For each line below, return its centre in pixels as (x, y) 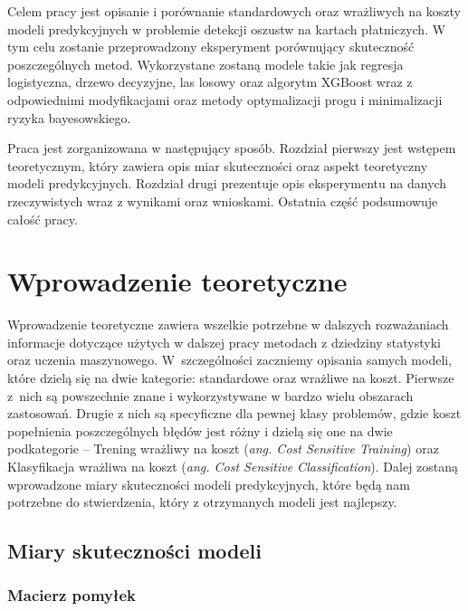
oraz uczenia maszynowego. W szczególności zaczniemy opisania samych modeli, (230, 360)
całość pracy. (43, 219)
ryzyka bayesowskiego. (69, 117)
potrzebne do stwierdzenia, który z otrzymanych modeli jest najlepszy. (202, 502)
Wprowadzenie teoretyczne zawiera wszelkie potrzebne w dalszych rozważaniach (228, 325)
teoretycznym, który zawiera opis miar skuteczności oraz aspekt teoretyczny (218, 165)
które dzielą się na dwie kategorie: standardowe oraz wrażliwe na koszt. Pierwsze (231, 378)
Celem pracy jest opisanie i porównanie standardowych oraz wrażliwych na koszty (234, 11)
